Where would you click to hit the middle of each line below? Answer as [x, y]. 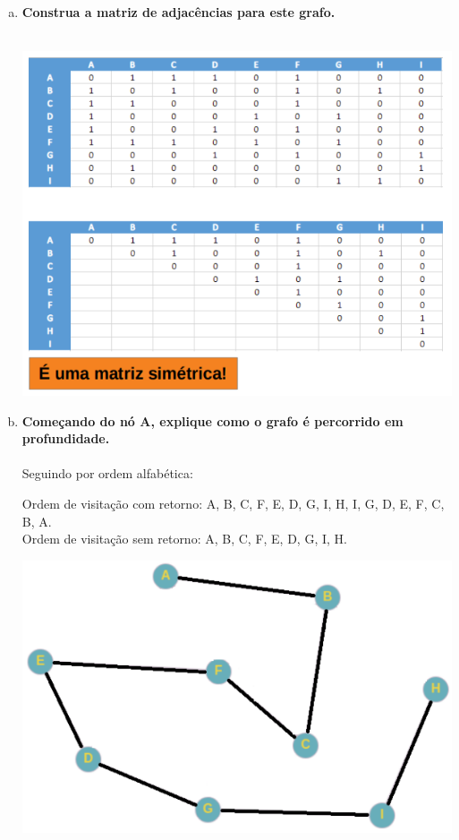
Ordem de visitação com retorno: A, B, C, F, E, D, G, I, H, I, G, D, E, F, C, [233, 503]
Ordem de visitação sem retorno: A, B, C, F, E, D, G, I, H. [184, 539]
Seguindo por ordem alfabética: [107, 473]
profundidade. [66, 438]
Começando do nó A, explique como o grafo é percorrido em [212, 420]
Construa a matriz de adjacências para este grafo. [178, 12]
